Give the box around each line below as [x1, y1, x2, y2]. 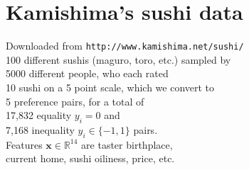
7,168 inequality [6, 122, 75, 137]
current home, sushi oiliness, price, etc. [6, 151, 175, 166]
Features [6, 137, 43, 152]
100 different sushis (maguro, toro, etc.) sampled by [6, 52, 231, 67]
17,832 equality [6, 108, 72, 123]
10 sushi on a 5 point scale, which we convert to [6, 79, 215, 94]
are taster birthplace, [81, 137, 173, 152]
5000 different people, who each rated [6, 66, 169, 81]
